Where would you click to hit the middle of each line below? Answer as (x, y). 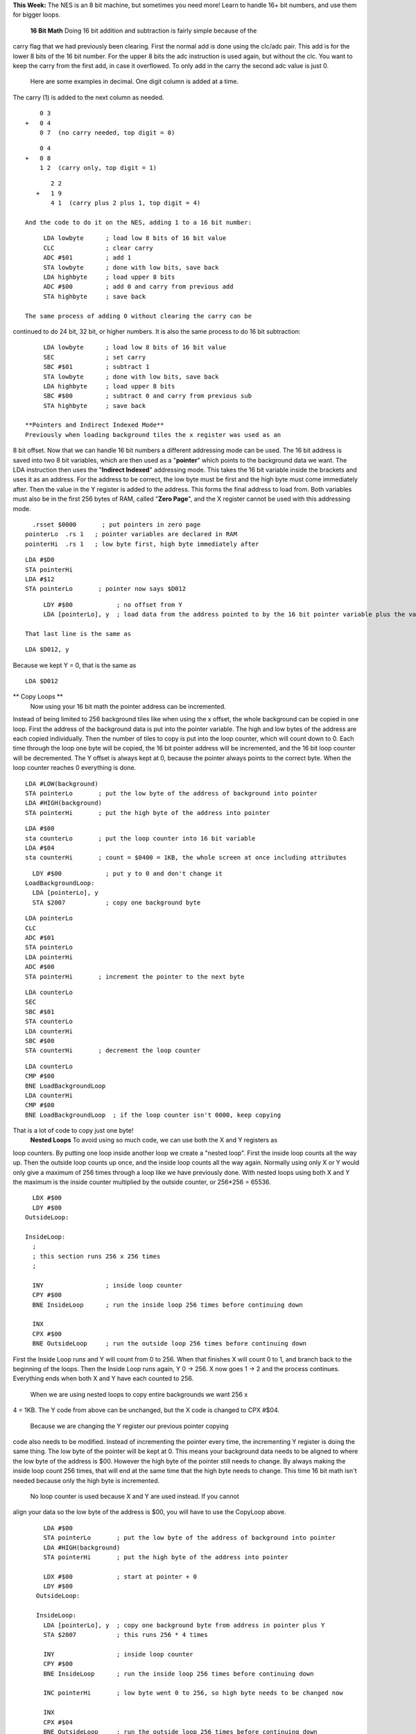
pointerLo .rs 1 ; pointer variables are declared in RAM (131, 534)
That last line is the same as (78, 634)
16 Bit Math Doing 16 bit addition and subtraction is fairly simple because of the (144, 31)
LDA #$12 (40, 579)
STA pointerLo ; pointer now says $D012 (106, 589)
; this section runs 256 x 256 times (96, 1256)
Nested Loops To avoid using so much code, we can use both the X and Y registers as (154, 1140)
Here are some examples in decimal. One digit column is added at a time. (135, 81)
